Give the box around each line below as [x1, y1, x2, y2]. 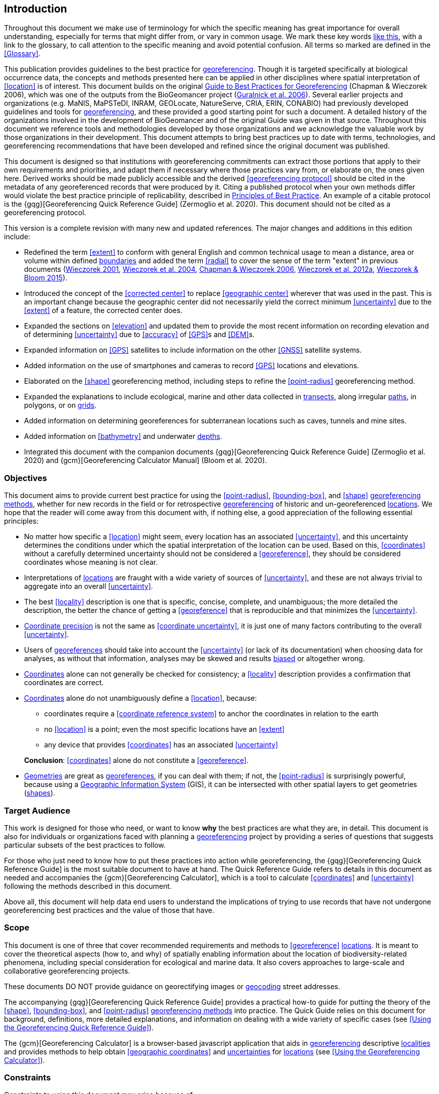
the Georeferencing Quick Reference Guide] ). [4, 1023, 154, 1032]
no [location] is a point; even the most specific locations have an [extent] [44, 725, 285, 734]
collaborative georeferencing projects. [4, 966, 130, 975]
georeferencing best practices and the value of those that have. [4, 905, 214, 914]
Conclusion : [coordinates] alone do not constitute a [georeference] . [24, 756, 249, 765]
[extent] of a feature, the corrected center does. [24, 306, 183, 315]
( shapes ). [24, 789, 55, 798]
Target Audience [4, 805, 70, 816]
